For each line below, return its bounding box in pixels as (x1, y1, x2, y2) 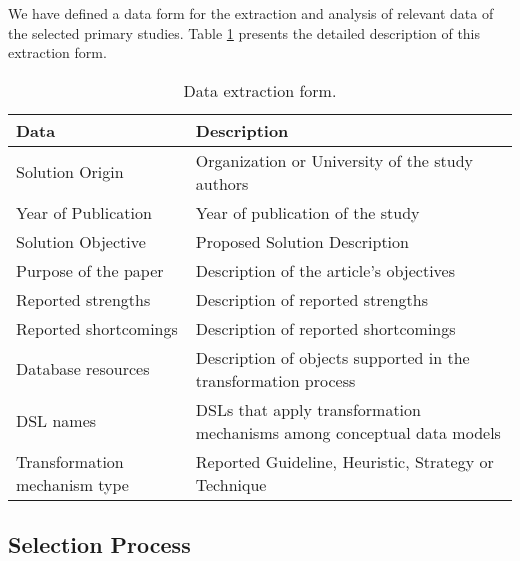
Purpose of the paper (16, 258, 164, 282)
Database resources (16, 357, 150, 381)
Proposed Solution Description (195, 229, 409, 253)
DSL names (16, 409, 97, 433)
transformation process (195, 368, 356, 392)
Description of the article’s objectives (195, 258, 455, 282)
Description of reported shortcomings (195, 316, 456, 340)
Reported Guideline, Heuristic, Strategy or (195, 449, 494, 473)
